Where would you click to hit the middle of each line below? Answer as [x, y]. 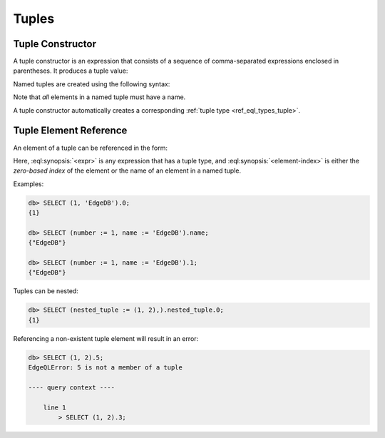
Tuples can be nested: [46, 291]
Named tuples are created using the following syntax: [92, 84]
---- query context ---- [72, 387]
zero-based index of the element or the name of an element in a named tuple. [127, 170]
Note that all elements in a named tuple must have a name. [99, 97]
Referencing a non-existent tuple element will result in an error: [106, 338]
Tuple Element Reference [70, 131]
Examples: [29, 184]
